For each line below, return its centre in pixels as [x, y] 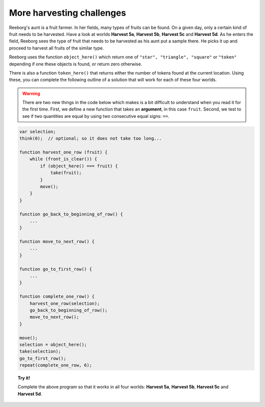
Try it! [24, 378]
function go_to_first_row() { [56, 269]
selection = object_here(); [53, 344]
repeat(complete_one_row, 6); [56, 365]
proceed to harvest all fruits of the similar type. [56, 48]
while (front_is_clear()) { [64, 159]
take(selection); [40, 352]
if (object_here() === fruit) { [79, 166]
